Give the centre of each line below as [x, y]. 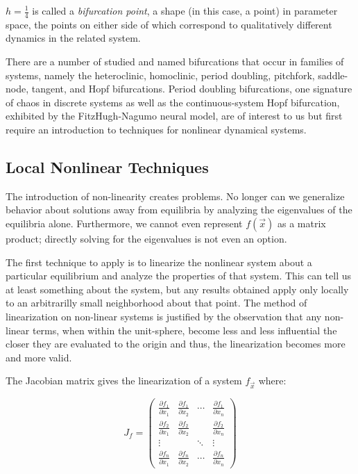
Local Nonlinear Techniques [107, 166]
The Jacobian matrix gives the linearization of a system [124, 381]
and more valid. [39, 357]
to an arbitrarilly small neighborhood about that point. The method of [156, 303]
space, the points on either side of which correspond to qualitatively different [169, 24]
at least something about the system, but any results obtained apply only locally [177, 289]
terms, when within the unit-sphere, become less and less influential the [185, 330]
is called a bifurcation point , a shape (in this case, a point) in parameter [185, 10]
